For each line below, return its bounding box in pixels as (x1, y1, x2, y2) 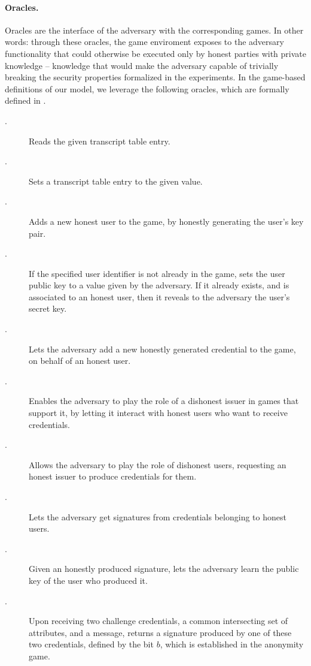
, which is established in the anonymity (160, 638, 304, 650)
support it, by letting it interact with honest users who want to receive (29, 406, 288, 419)
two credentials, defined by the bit (29, 638, 154, 650)
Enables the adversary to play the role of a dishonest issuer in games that (29, 394, 299, 407)
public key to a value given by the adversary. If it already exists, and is (29, 279, 289, 291)
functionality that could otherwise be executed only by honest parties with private (5, 47, 306, 59)
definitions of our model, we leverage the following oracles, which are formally (5, 82, 289, 95)
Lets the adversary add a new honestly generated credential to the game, (29, 342, 296, 355)
